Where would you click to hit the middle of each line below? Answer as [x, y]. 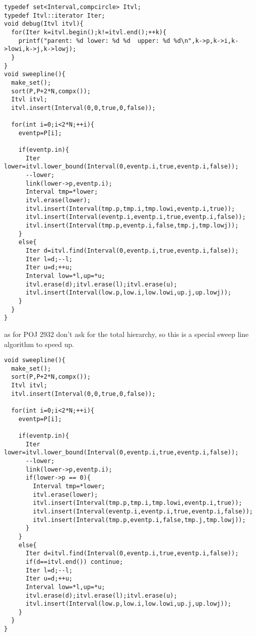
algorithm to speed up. [39, 344]
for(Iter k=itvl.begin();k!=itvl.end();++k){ [89, 32]
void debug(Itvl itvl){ [44, 24]
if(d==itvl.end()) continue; [74, 562]
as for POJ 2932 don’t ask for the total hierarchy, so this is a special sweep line [126, 334]
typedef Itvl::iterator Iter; [55, 15]
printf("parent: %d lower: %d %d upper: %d [94, 41]
